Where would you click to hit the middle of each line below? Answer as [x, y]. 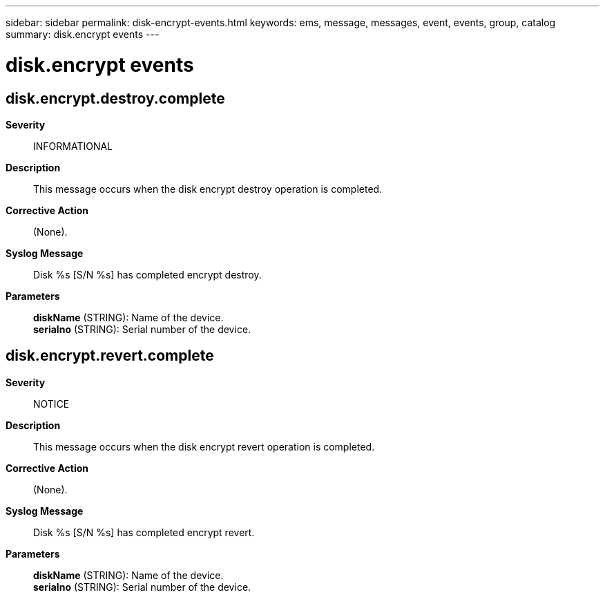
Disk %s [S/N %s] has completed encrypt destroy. [147, 274]
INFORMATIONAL [73, 146]
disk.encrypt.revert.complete [110, 356]
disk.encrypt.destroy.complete [115, 98]
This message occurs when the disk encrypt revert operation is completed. [204, 446]
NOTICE [51, 404]
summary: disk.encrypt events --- [83, 34]
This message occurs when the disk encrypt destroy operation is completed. [208, 189]
